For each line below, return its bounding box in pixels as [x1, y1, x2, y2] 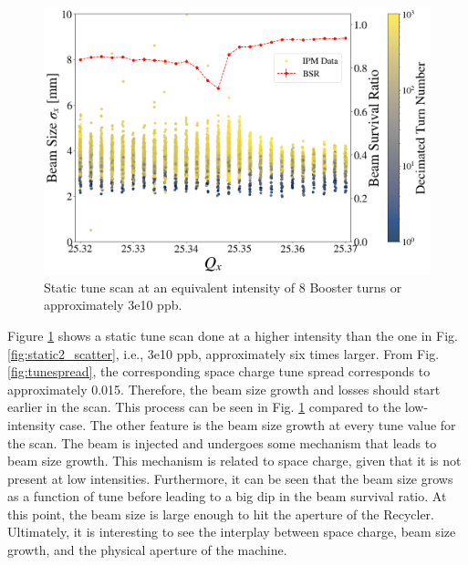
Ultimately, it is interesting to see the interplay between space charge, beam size [7, 522, 456, 541]
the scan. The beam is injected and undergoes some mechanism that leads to [7, 433, 437, 452]
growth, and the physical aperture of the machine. [7, 540, 287, 560]
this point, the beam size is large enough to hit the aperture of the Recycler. [7, 504, 435, 523]
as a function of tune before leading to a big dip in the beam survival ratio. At [7, 487, 447, 506]
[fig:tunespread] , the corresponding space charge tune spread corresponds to [7, 362, 431, 381]
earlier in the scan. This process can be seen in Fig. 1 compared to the [7, 397, 401, 416]
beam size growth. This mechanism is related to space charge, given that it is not [7, 451, 462, 470]
